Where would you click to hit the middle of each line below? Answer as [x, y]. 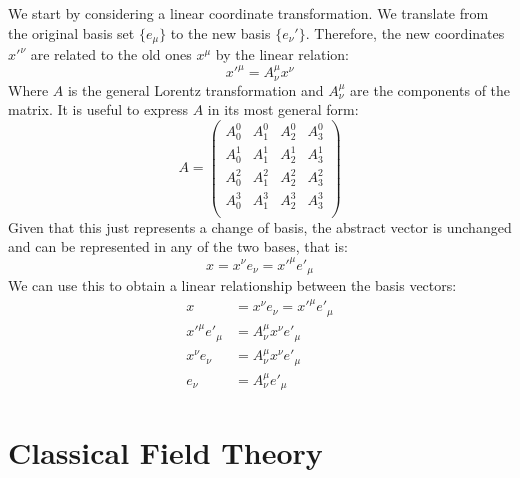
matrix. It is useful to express [98, 109]
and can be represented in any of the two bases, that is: [178, 246]
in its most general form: [283, 109]
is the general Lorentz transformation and [195, 89]
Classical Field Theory [165, 452]
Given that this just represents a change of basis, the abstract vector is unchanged [260, 226]
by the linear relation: [282, 54]
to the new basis [220, 32]
